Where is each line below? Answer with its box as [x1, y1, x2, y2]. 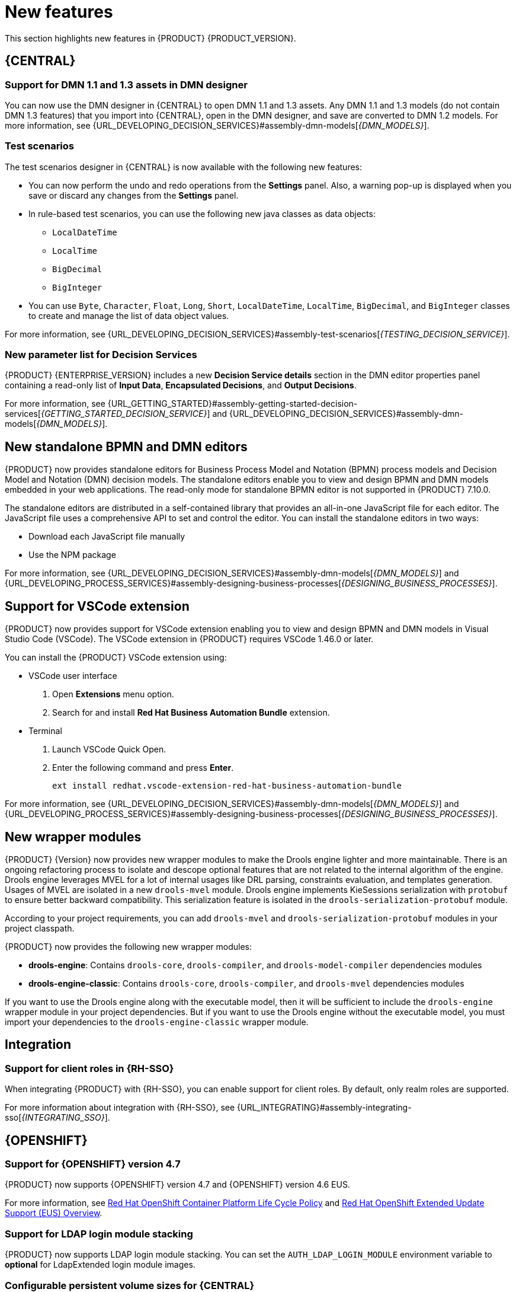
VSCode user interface [28, 671, 117, 681]
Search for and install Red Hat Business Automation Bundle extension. [52, 707, 330, 718]
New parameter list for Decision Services [5, 349, 197, 361]
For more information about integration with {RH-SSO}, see [5, 1102, 235, 1113]
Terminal [28, 726, 62, 736]
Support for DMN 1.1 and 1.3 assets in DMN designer [5, 78, 248, 91]
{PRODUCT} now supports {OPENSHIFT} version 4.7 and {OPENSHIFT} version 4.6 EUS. [5, 1179, 350, 1190]
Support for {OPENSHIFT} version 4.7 [5, 1158, 181, 1170]
